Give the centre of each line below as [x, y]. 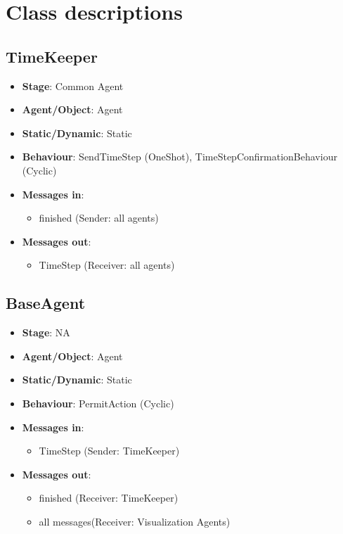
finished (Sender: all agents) [99, 218]
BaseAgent [46, 303]
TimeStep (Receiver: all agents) [107, 265]
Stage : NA [46, 332]
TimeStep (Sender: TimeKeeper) [109, 451]
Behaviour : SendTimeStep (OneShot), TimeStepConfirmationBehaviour [180, 157]
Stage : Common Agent [73, 85]
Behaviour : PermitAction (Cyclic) [98, 403]
